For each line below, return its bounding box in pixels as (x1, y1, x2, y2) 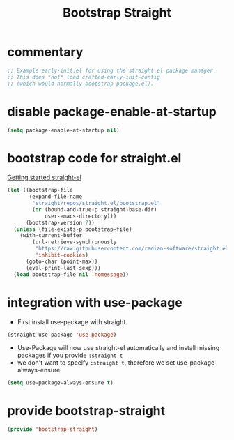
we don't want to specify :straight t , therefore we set (17, 358, 175, 367)
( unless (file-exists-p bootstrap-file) (13, 225, 132, 233)
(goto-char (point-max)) (25, 258, 98, 265)
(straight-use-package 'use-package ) (7, 331, 117, 338)
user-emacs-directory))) (44, 213, 117, 220)
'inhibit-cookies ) (35, 252, 89, 259)
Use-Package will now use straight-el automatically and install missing (17, 344, 220, 352)
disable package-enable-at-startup (7, 103, 217, 119)
